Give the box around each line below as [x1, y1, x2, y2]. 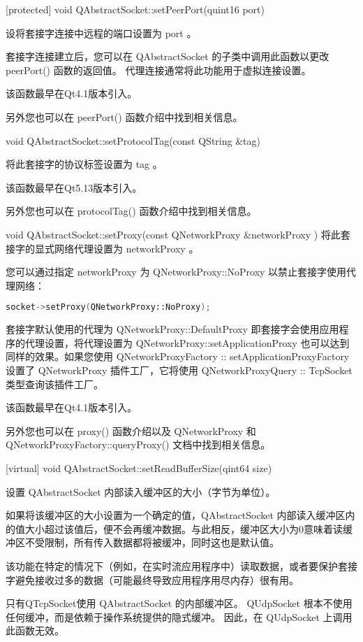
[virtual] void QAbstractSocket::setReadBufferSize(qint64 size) [6, 460, 272, 475]
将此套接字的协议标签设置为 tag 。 [6, 157, 163, 171]
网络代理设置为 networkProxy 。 [54, 241, 199, 255]
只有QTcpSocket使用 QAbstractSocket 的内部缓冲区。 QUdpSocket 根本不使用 [6, 596, 353, 611]
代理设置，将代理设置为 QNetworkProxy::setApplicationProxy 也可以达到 [24, 335, 350, 350]
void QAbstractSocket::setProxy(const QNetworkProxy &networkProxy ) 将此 [6, 227, 341, 241]
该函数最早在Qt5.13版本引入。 [6, 180, 142, 194]
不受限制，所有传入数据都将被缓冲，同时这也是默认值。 [24, 535, 279, 550]
